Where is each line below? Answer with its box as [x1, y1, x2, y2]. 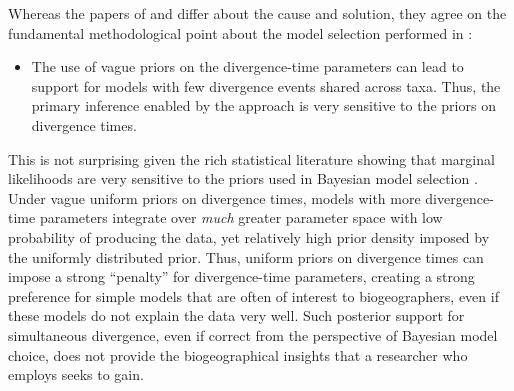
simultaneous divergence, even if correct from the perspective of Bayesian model [8, 324, 498, 345]
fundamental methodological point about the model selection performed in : [8, 22, 473, 43]
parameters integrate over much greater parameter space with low [39, 207, 443, 228]
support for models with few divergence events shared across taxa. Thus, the [31, 75, 501, 96]
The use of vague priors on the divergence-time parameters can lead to [31, 56, 464, 77]
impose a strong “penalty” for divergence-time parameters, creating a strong [8, 266, 475, 287]
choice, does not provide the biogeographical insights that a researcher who [8, 344, 468, 365]
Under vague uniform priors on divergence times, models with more [8, 187, 421, 208]
